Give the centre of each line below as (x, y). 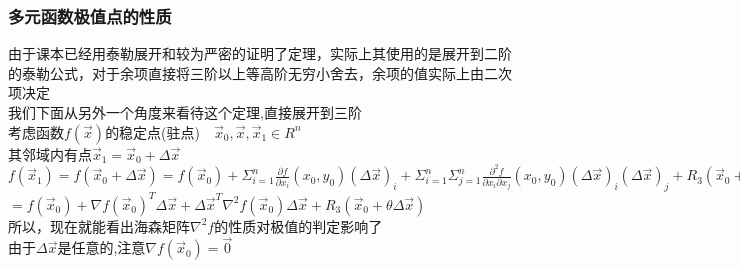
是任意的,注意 (101, 247)
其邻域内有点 (50, 153)
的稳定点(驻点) (153, 131)
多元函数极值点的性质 (90, 15)
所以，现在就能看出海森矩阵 (99, 225)
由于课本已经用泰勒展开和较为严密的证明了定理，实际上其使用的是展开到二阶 (260, 53)
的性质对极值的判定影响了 (298, 225)
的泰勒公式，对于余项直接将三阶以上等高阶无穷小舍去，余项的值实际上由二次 (260, 72)
